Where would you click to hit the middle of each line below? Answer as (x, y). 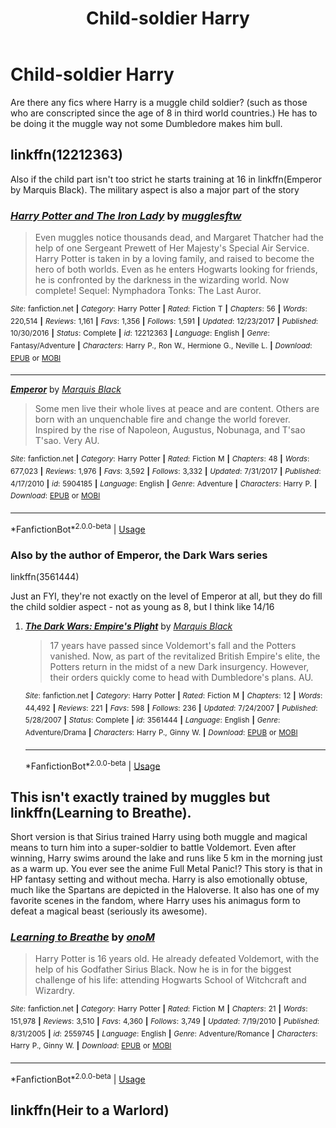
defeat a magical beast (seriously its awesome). (109, 911)
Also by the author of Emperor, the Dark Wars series (139, 555)
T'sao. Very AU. (67, 441)
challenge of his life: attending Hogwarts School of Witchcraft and (170, 980)
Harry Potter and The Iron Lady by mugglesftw (126, 215)
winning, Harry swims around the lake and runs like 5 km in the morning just (166, 858)
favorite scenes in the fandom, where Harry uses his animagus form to (155, 900)
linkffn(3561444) (45, 576)
